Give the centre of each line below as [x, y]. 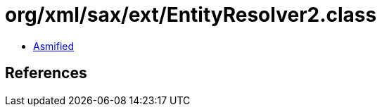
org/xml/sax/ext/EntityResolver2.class [191, 15]
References [46, 73]
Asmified [54, 46]
